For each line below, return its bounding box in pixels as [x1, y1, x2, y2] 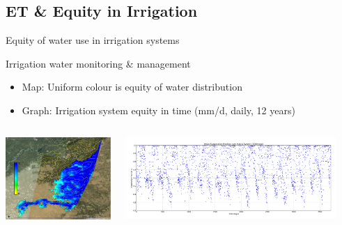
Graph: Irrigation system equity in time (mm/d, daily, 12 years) [22, 102, 295, 117]
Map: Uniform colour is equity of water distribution [22, 79, 242, 94]
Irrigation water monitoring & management [6, 56, 191, 70]
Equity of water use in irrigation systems [6, 33, 180, 47]
